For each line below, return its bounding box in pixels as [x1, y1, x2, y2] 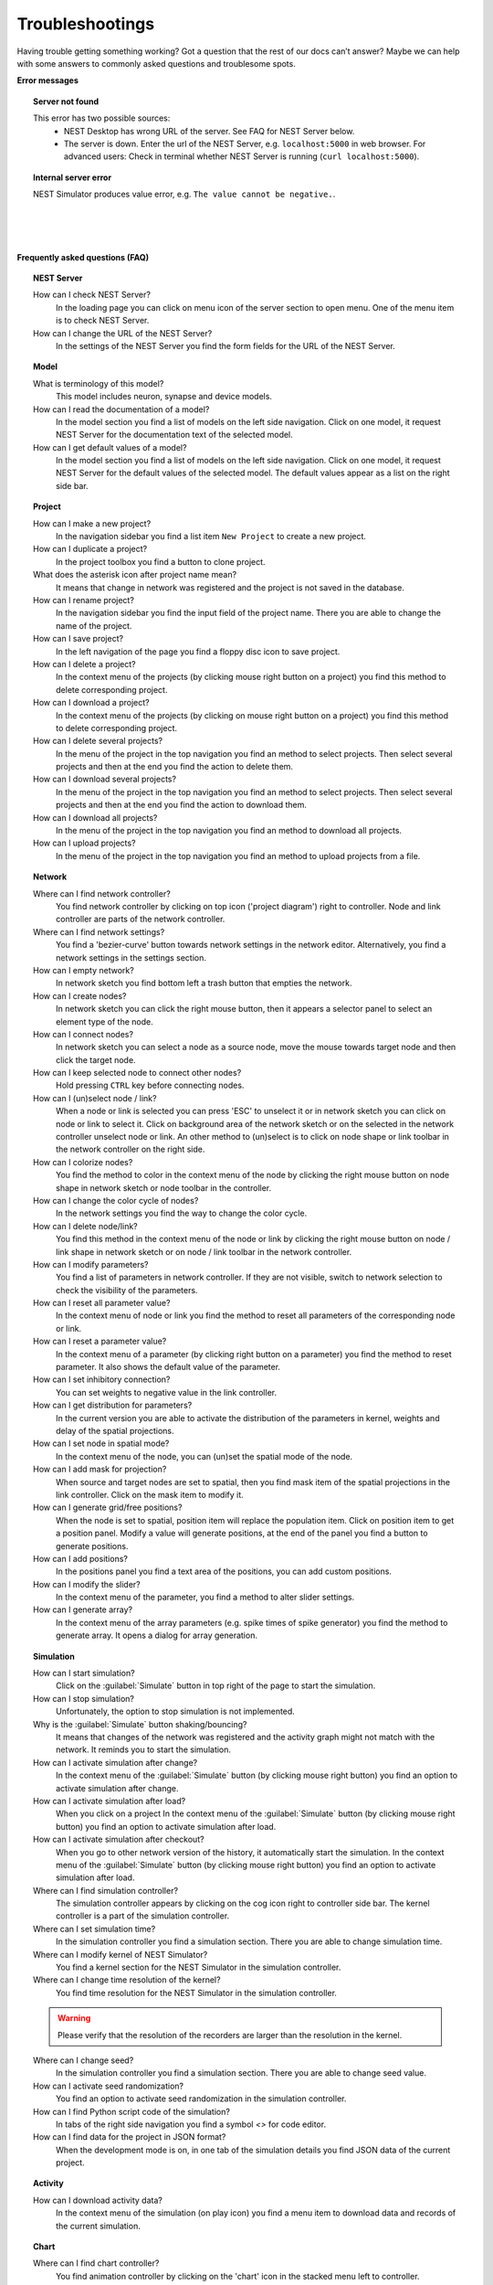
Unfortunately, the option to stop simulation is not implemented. [56, 1706, 296, 1717]
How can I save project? [33, 633, 123, 644]
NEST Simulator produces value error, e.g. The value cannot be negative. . [33, 188, 336, 200]
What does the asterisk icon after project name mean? [33, 569, 237, 580]
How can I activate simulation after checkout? [33, 1833, 205, 1845]
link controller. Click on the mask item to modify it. [56, 1489, 244, 1500]
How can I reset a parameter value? [33, 1335, 167, 1347]
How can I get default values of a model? [33, 441, 187, 452]
